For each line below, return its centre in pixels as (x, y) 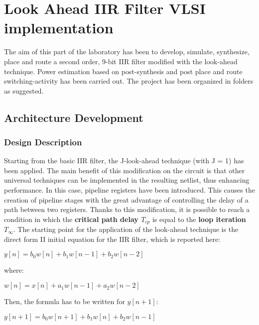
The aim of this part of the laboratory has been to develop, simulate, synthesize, (127, 52)
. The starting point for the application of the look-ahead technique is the (126, 229)
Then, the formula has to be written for (65, 301)
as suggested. (24, 90)
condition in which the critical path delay (71, 219)
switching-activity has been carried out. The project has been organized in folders (129, 81)
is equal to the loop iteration (199, 219)
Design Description (43, 142)
